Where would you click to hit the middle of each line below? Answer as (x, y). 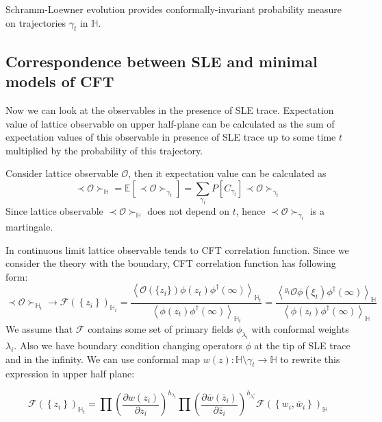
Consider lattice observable (62, 173)
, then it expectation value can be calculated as (227, 173)
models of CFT (60, 81)
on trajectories (36, 22)
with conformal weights (300, 329)
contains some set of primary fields (161, 329)
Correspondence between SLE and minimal (162, 61)
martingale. (29, 227)
